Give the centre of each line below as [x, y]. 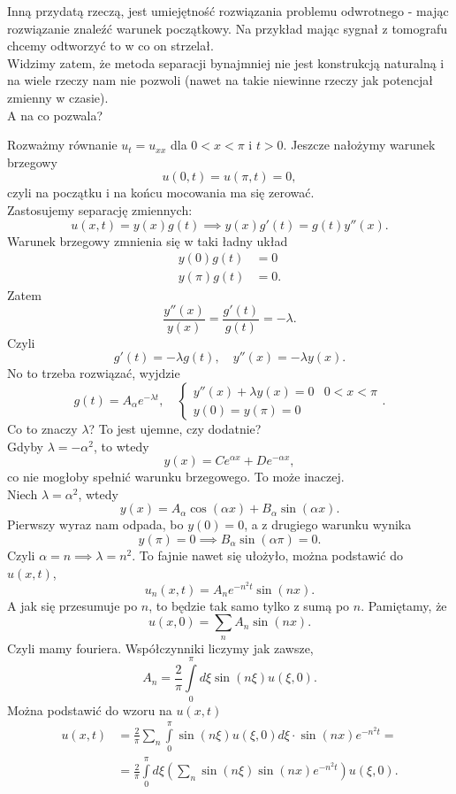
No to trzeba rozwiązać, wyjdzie [94, 373]
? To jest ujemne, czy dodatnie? [175, 429]
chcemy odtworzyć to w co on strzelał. [110, 46]
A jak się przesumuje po [72, 605]
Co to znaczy [42, 429]
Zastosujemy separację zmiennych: [100, 209]
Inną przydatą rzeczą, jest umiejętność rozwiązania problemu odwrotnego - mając [228, 11]
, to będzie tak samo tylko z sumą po [249, 605]
